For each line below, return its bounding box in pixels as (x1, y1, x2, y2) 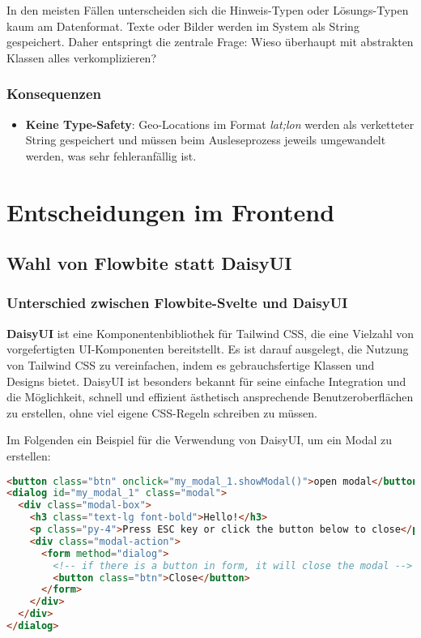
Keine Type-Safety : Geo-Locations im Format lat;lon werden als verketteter (25, 115, 415, 132)
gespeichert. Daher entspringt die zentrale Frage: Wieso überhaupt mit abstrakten (6, 33, 414, 50)
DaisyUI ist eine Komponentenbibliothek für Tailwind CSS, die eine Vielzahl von (6, 324, 415, 341)
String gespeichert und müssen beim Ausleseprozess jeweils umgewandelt (25, 131, 386, 148)
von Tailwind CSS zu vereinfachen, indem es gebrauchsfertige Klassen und (6, 356, 375, 373)
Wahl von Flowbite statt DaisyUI (6, 250, 292, 276)
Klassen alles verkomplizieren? (6, 49, 157, 66)
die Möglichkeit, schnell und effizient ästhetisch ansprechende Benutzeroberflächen (6, 388, 414, 405)
